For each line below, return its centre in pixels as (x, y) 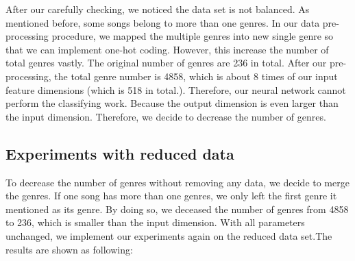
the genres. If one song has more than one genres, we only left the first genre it (171, 196)
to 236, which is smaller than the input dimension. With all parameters (155, 222)
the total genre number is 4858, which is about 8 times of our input (196, 76)
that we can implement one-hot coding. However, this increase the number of (167, 49)
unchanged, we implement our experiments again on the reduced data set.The (169, 235)
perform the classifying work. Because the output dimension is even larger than (172, 103)
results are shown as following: (69, 249)
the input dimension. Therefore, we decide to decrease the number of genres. (166, 116)
